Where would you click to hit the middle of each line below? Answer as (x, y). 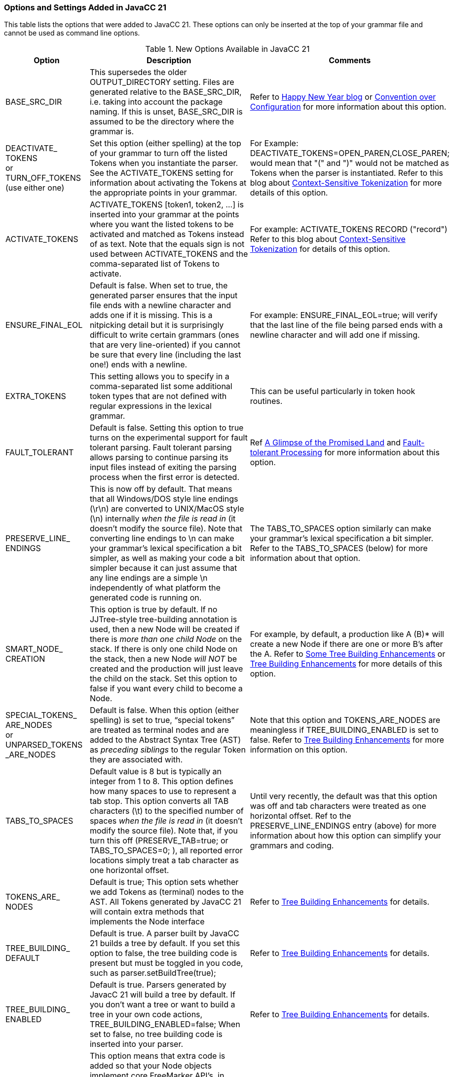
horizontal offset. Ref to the (301, 816)
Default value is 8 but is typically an (156, 772)
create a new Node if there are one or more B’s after (346, 644)
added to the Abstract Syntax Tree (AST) (165, 740)
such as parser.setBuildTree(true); (153, 973)
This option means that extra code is (157, 1056)
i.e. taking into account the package (156, 102)
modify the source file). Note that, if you (164, 831)
